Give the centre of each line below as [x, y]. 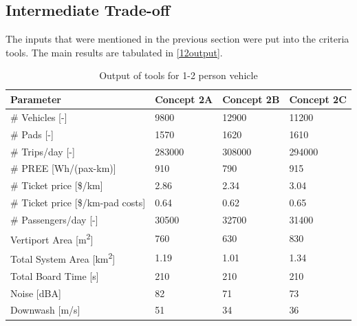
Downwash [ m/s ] [45, 310]
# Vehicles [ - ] [39, 117]
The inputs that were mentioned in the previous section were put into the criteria [177, 39]
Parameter [36, 99]
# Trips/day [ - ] [43, 151]
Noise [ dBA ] [36, 293]
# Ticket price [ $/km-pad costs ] [78, 203]
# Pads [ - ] [32, 134]
